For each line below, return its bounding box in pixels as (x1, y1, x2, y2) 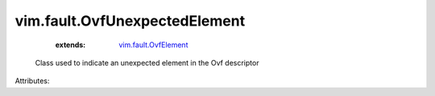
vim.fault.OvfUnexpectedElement (14, 12, 246, 30)
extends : (55, 40, 86, 50)
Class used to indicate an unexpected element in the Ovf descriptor (35, 58, 259, 67)
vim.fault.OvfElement (118, 40, 188, 50)
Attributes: (14, 76, 50, 86)
